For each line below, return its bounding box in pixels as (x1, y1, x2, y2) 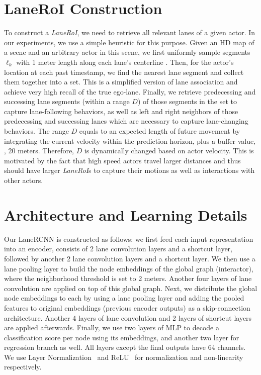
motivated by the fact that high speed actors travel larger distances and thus (4, 155, 241, 165)
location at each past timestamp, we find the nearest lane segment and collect (4, 66, 244, 77)
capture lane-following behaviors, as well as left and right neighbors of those (4, 106, 238, 116)
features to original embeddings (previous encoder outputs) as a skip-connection (4, 302, 250, 313)
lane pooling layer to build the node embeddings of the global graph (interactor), (4, 263, 253, 273)
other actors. (4, 175, 43, 185)
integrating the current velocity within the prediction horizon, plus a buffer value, (4, 135, 256, 146)
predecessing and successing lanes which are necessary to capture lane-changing (4, 116, 248, 126)
